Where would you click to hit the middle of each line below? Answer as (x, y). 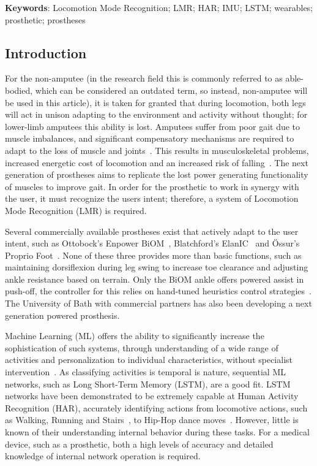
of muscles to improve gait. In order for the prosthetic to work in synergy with (152, 186)
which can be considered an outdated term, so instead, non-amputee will (171, 90)
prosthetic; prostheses (45, 19)
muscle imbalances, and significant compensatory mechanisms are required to (150, 138)
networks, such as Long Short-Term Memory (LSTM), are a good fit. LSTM (148, 384)
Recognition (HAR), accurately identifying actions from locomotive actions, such (156, 407)
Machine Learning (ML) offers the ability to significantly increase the (135, 336)
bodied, (19, 90)
